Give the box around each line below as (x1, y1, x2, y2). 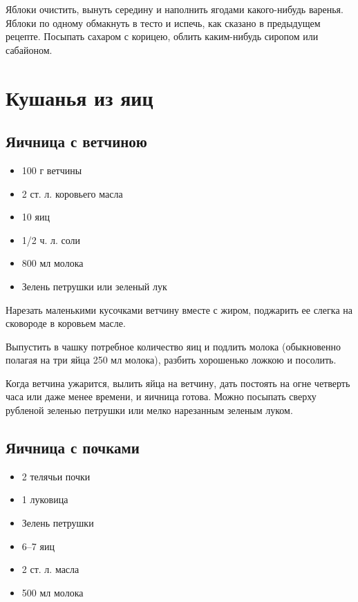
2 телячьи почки (21, 469, 91, 483)
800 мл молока (21, 256, 84, 270)
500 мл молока (21, 585, 84, 599)
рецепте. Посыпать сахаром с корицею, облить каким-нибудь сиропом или (6, 29, 319, 44)
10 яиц (21, 209, 50, 224)
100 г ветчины (21, 162, 82, 177)
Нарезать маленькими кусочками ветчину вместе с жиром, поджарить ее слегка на (6, 302, 352, 317)
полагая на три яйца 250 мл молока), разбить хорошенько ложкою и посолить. (6, 352, 337, 367)
